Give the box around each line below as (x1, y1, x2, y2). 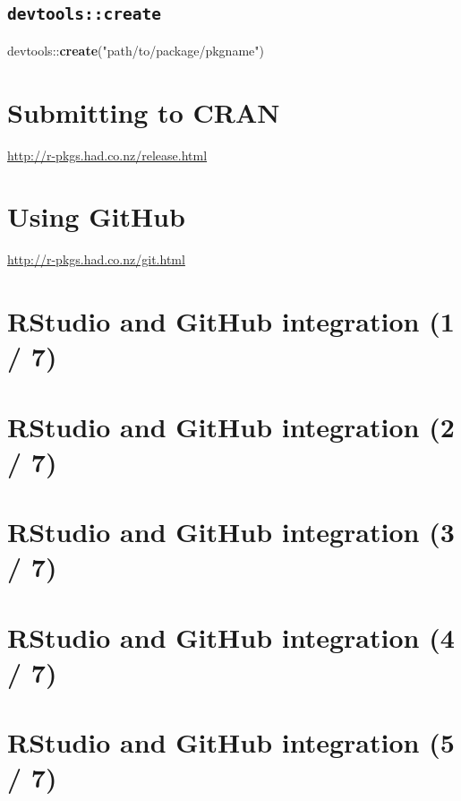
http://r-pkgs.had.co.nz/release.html (7, 145, 208, 164)
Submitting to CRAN (7, 93, 280, 130)
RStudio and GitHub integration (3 (7, 513, 455, 550)
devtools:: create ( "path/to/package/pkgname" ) (7, 40, 264, 59)
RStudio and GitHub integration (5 (7, 724, 455, 761)
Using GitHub (7, 198, 185, 235)
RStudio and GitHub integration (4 (7, 618, 455, 655)
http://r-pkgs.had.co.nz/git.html (7, 250, 185, 269)
